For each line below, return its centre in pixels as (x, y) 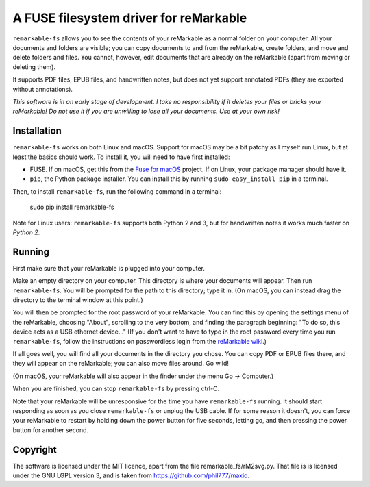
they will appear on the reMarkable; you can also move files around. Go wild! (121, 364)
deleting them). (34, 67)
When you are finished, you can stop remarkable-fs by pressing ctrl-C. (116, 389)
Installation (37, 131)
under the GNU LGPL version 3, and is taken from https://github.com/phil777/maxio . (131, 475)
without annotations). (43, 89)
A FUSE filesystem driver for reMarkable (130, 18)
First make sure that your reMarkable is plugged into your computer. (109, 268)
